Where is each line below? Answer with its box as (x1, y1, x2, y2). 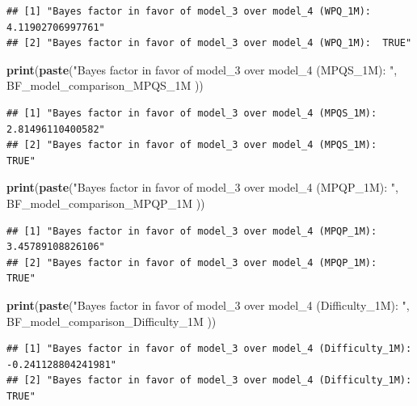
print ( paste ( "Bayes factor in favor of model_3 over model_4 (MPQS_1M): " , (6, 61, 398, 78)
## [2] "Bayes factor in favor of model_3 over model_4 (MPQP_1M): (6, 256, 377, 269)
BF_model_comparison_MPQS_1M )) (6, 77, 204, 94)
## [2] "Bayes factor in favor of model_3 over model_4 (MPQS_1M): (6, 139, 377, 151)
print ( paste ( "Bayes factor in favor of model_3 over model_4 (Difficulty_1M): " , (6, 296, 410, 313)
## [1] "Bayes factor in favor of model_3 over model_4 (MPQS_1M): (6, 107, 377, 119)
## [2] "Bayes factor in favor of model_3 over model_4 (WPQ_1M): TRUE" (6, 37, 412, 49)
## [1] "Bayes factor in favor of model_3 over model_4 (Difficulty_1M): (6, 343, 412, 355)
